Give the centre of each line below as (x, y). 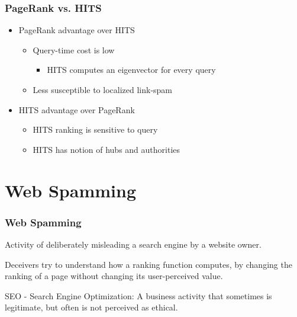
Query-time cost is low (74, 49)
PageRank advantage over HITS (77, 30)
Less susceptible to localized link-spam (103, 89)
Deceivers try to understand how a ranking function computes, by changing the (148, 264)
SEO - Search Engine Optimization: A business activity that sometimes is (138, 295)
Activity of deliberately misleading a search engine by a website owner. (133, 244)
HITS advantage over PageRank (77, 109)
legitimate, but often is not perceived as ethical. (91, 307)
